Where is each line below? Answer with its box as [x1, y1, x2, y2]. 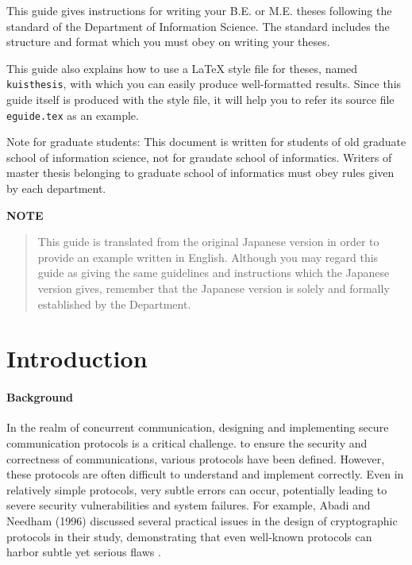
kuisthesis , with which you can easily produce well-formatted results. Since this [6, 75, 402, 92]
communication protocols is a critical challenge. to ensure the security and [6, 434, 368, 451]
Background [6, 389, 74, 405]
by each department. [6, 180, 106, 197]
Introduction [6, 342, 148, 375]
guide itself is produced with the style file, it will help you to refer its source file [6, 91, 395, 108]
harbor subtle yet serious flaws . [6, 544, 161, 560]
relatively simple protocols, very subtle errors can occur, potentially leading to [6, 481, 387, 498]
